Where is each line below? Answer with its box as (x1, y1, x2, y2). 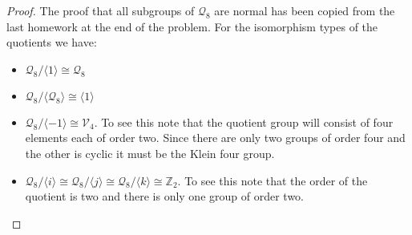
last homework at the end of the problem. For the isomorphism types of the (6, 18, 378, 34)
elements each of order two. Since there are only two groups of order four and (25, 129, 406, 146)
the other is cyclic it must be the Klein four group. (25, 144, 275, 161)
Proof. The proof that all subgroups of (6, 2, 195, 18)
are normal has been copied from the (214, 2, 395, 18)
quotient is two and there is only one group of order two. (25, 188, 304, 205)
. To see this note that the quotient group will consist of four (94, 113, 394, 130)
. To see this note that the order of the (177, 172, 368, 188)
